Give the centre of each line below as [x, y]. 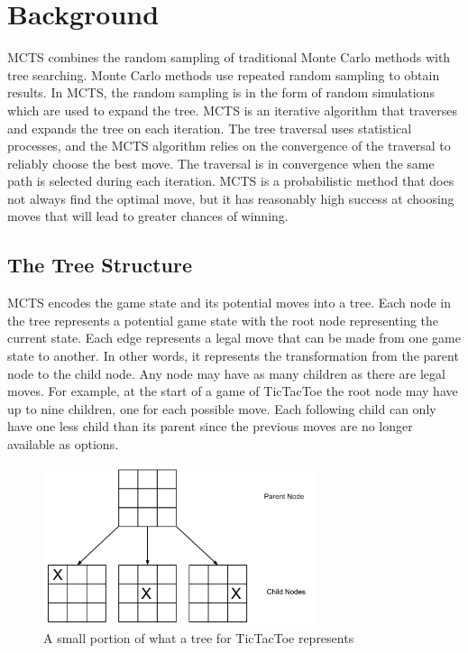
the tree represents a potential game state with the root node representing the [223, 320]
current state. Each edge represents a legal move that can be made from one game [234, 338]
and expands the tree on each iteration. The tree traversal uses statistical [210, 128]
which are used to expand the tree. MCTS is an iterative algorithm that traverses [233, 110]
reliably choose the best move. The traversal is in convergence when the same [221, 163]
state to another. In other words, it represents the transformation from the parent [233, 356]
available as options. [63, 444]
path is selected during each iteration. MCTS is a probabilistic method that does [231, 181]
